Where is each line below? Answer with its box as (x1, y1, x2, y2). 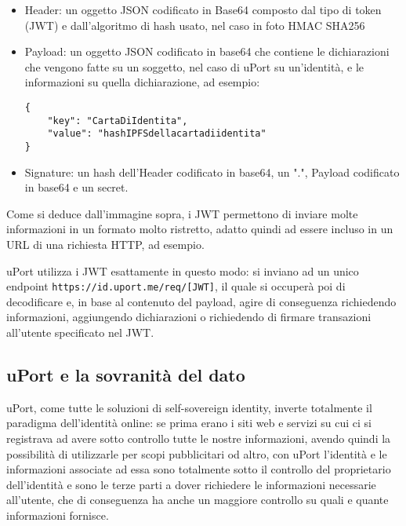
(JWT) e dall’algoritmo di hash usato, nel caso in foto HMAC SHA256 (24, 16, 365, 33)
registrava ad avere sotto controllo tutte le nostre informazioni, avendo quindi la (6, 429, 391, 446)
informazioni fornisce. (6, 506, 109, 523)
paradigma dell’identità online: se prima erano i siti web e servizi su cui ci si (6, 415, 372, 431)
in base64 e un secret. (24, 179, 129, 195)
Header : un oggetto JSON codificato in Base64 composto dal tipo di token (24, 2, 382, 17)
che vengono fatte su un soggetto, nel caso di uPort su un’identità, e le (24, 58, 364, 75)
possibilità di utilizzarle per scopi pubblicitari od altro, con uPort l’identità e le (6, 445, 387, 462)
